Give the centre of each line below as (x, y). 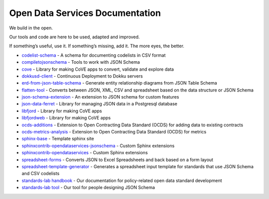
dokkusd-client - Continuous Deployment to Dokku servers (82, 76)
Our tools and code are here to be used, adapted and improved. (74, 37)
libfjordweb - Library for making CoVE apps (66, 118)
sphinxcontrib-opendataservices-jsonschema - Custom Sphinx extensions (98, 146)
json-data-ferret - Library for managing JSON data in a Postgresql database (100, 104)
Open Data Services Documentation (85, 13)
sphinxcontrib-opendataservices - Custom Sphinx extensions (85, 153)
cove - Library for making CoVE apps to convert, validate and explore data (98, 69)
